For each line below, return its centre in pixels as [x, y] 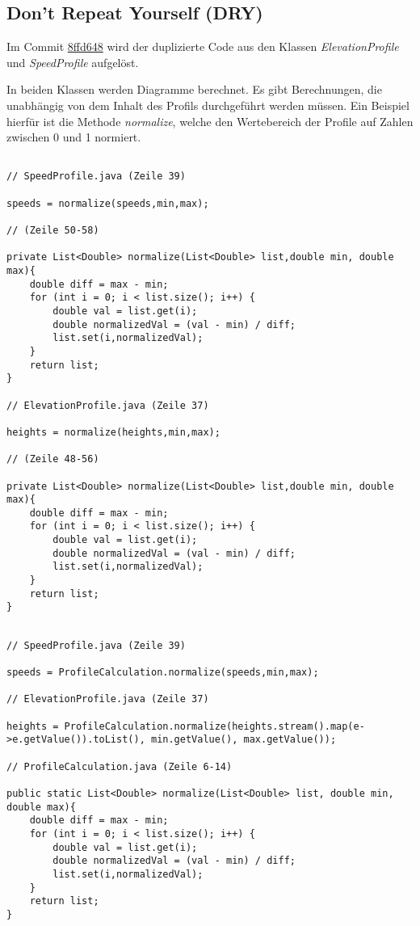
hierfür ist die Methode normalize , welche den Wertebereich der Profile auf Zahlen [210, 121]
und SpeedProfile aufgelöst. [73, 62]
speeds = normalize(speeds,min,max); [108, 203]
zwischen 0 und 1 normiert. [74, 137]
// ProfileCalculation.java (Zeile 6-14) [120, 766]
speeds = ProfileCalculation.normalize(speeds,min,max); [163, 673]
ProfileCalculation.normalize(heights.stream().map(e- [214, 726]
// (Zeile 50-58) [53, 231]
